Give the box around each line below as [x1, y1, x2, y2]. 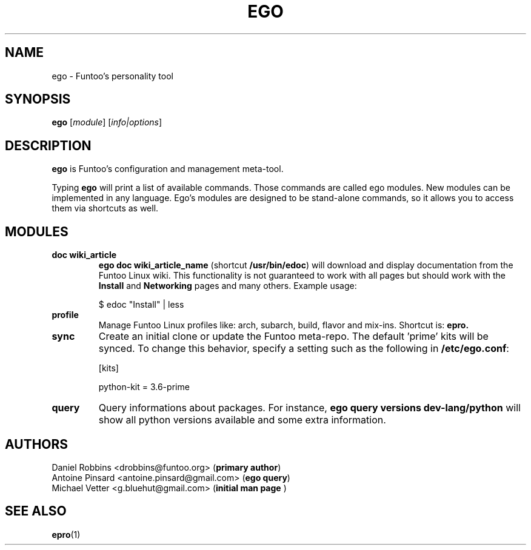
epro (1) [52, 529, 81, 540]
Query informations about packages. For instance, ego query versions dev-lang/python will [98, 402, 521, 414]
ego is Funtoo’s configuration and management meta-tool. [52, 164, 284, 174]
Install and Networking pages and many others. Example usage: [98, 280, 357, 291]
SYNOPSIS [5, 91, 71, 107]
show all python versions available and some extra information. [98, 414, 386, 426]
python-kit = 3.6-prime [98, 382, 190, 393]
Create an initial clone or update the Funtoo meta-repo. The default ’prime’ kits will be [98, 330, 489, 343]
